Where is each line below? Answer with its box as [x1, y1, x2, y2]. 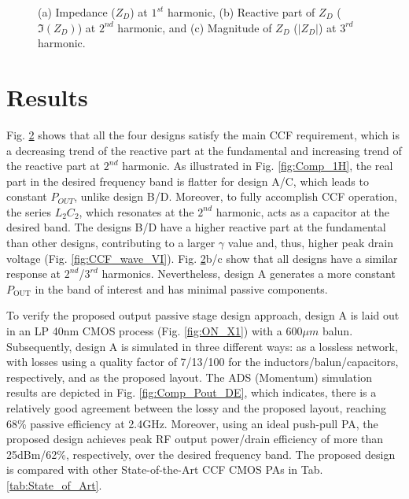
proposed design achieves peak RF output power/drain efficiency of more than [6, 431, 384, 447]
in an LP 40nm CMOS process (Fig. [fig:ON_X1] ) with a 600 [6, 323, 303, 339]
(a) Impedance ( [38, 4, 116, 20]
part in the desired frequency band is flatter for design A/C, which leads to [6, 172, 369, 189]
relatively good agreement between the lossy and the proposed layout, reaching [6, 400, 386, 416]
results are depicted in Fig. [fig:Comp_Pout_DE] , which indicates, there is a [6, 384, 377, 401]
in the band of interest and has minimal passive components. [35, 280, 328, 297]
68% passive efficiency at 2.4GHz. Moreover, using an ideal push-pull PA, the [6, 415, 378, 431]
